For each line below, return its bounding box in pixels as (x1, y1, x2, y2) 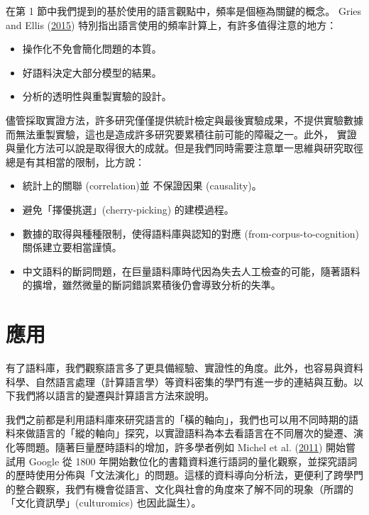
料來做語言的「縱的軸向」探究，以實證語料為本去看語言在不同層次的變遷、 (6, 426, 353, 441)
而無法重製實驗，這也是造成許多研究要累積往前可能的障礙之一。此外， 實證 (6, 126, 357, 141)
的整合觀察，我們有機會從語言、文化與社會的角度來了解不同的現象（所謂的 (6, 481, 353, 496)
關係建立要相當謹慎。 (22, 240, 122, 255)
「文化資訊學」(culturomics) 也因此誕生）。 (6, 495, 202, 510)
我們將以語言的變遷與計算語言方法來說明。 (15, 388, 214, 403)
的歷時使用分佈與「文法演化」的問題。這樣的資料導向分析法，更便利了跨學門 (6, 467, 363, 482)
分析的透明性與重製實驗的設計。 (22, 89, 172, 104)
